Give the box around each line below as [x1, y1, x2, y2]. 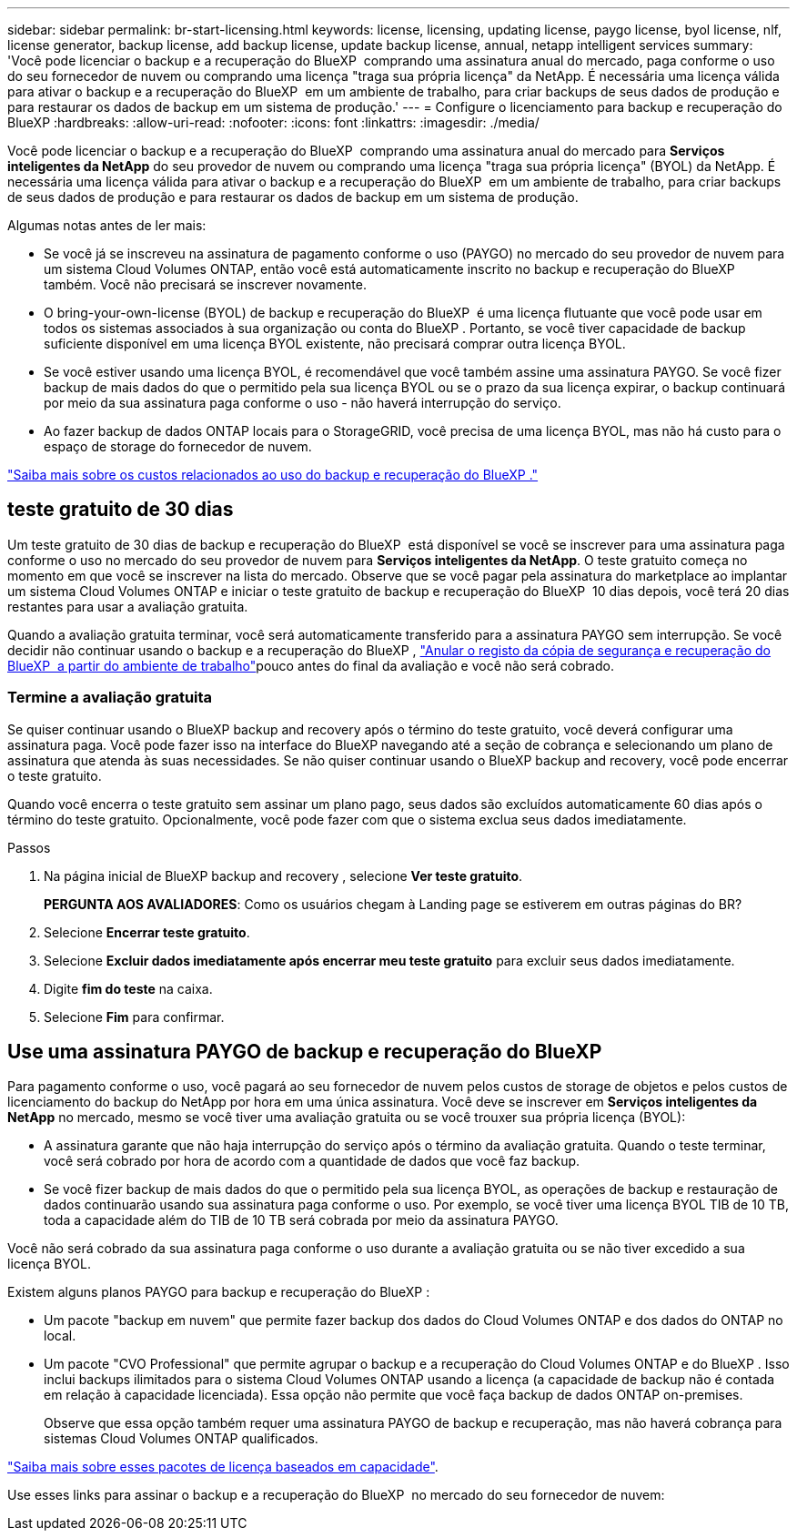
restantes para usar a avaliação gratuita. [7, 598, 248, 614]
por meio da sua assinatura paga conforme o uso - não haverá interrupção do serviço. [44, 395, 561, 410]
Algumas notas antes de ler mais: [7, 218, 207, 233]
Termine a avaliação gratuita [7, 688, 213, 707]
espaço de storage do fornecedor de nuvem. [44, 439, 312, 454]
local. [44, 1328, 76, 1344]
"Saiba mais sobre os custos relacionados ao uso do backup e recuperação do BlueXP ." [7, 467, 539, 482]
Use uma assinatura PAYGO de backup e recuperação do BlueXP [7, 1040, 602, 1064]
